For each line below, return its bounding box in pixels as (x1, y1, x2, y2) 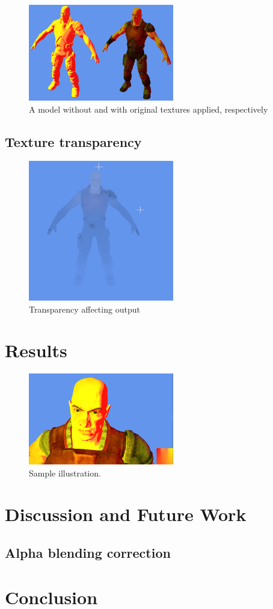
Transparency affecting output (29, 302, 140, 315)
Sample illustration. (29, 466, 101, 479)
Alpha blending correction (5, 543, 171, 561)
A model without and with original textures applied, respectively (29, 102, 268, 115)
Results (5, 338, 67, 363)
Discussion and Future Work (5, 502, 247, 526)
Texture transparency (5, 132, 142, 151)
